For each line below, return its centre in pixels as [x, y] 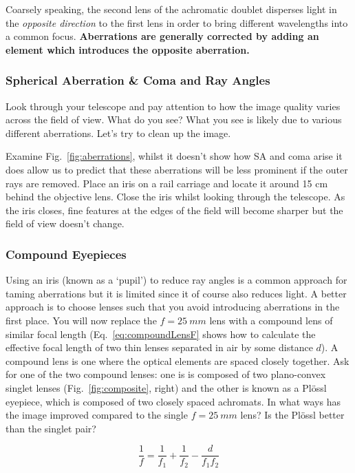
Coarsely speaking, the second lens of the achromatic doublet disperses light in [171, 9]
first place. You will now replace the [81, 320]
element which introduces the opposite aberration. [128, 49]
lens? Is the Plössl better [292, 415]
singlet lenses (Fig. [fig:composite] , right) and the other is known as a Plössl [166, 387]
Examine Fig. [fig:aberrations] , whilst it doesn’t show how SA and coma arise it [174, 156]
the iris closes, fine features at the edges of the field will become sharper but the [174, 210]
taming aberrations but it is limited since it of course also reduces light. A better [176, 293]
